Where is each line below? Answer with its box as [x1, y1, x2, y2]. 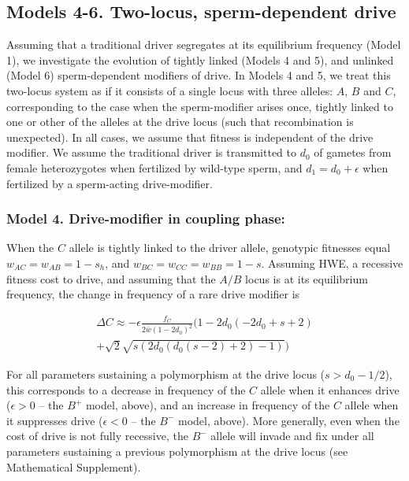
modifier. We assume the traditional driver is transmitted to [6, 144, 297, 161]
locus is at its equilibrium [245, 270, 368, 287]
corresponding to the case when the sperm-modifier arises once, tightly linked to [6, 98, 393, 114]
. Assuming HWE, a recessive [261, 254, 403, 271]
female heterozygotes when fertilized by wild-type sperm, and [6, 159, 303, 176]
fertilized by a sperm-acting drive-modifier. [6, 175, 213, 191]
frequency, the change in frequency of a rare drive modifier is [6, 286, 300, 302]
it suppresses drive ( [6, 412, 103, 428]
